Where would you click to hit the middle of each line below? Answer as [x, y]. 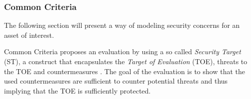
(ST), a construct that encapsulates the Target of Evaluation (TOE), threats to [126, 61]
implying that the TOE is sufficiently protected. [77, 90]
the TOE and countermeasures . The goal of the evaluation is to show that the [124, 71]
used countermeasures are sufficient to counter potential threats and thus [116, 81]
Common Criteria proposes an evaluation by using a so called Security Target [122, 51]
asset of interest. [29, 35]
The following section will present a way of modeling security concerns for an [122, 25]
